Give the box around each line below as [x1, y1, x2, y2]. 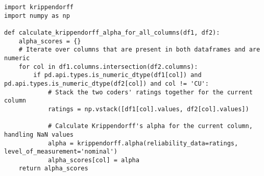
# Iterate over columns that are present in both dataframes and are [18, 46, 260, 54]
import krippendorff [4, 4, 74, 11]
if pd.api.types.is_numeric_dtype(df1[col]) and [33, 71, 202, 79]
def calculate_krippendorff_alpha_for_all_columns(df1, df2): [4, 29, 220, 36]
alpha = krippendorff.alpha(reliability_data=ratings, [47, 139, 238, 147]
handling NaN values [4, 131, 74, 138]
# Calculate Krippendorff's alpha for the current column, [47, 122, 253, 130]
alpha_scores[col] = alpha [47, 156, 139, 164]
